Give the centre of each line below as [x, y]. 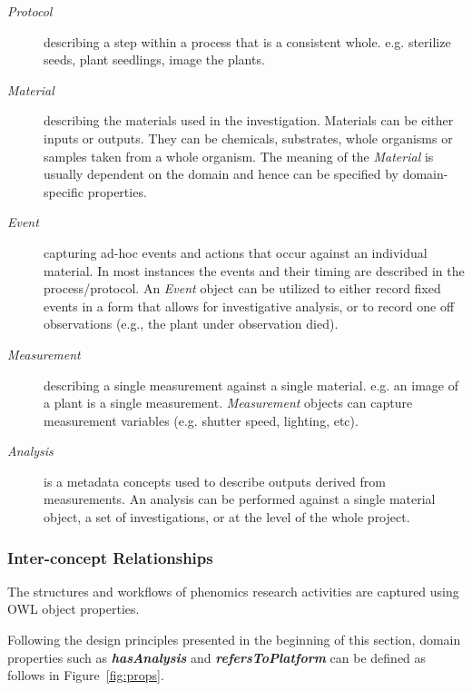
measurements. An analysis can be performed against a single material [240, 499]
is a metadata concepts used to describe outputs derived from [215, 481]
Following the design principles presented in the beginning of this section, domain [234, 640]
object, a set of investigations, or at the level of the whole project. [227, 517]
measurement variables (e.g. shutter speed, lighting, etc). [201, 420]
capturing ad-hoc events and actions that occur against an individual [236, 252]
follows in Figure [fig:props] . [86, 675]
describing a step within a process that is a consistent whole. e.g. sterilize [247, 41]
